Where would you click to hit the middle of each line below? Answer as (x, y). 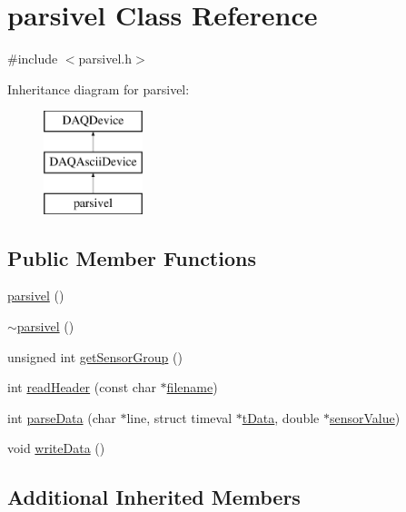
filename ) (192, 387)
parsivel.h (105, 59)
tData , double (281, 417)
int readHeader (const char (82, 387)
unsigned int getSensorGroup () (95, 356)
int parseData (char (62, 417)
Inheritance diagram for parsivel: (99, 89)
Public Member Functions (132, 257)
